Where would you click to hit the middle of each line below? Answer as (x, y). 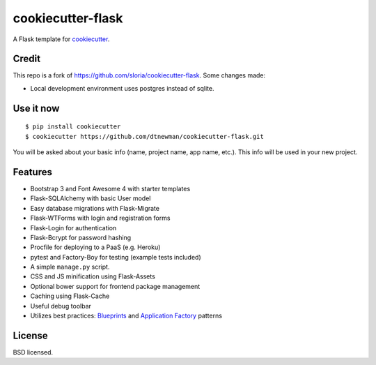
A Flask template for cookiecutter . (61, 39)
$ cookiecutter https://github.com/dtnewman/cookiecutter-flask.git (144, 136)
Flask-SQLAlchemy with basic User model (91, 198)
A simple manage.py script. (70, 267)
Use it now (36, 108)
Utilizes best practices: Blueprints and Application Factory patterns (126, 316)
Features (32, 172)
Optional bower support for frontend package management (115, 286)
